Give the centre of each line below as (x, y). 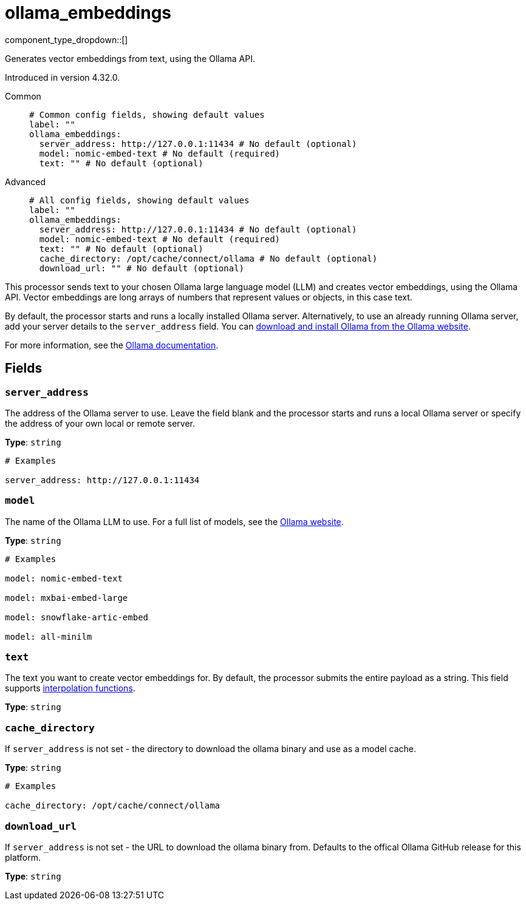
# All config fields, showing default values (139, 200)
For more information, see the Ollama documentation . (112, 345)
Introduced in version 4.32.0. (63, 77)
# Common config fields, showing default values (147, 114)
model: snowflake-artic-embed (77, 617)
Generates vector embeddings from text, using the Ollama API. (130, 58)
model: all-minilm (49, 636)
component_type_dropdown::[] (67, 39)
